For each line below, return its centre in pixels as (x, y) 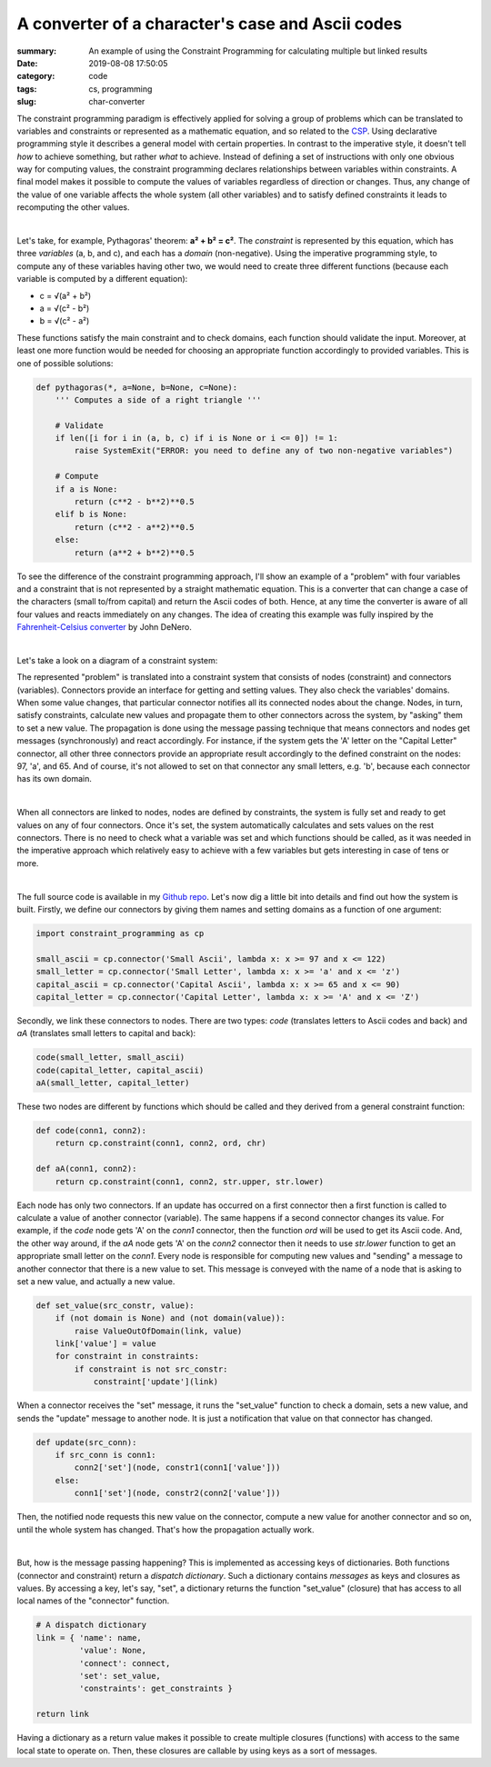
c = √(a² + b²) (65, 295)
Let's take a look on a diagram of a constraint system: (117, 660)
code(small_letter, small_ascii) (110, 1058)
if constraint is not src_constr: (151, 1369)
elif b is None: (91, 514)
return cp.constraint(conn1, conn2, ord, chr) (161, 1143)
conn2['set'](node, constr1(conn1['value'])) (177, 1468)
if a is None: (86, 489)
